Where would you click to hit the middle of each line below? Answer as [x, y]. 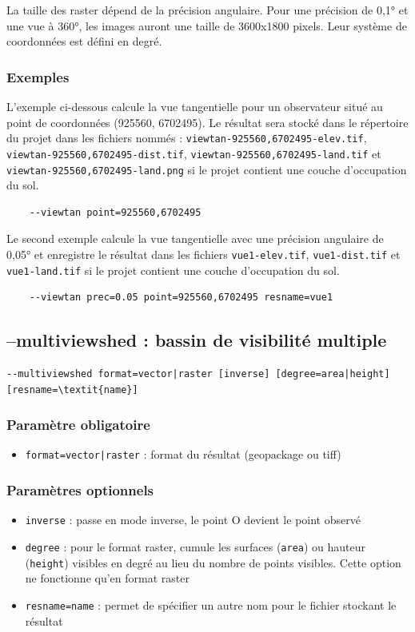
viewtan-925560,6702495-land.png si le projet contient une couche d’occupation [207, 169]
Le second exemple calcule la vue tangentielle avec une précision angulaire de [195, 238]
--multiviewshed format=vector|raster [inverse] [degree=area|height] [198, 374]
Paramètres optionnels [80, 490]
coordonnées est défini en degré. [84, 41]
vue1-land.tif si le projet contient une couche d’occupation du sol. [173, 270]
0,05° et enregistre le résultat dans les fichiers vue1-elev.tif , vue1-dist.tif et [204, 254]
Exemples [38, 76]
